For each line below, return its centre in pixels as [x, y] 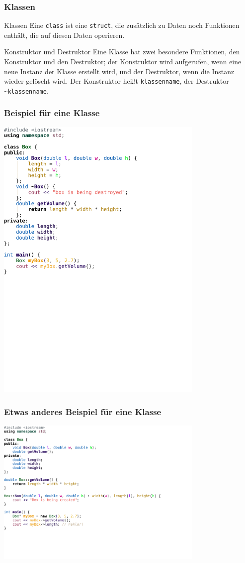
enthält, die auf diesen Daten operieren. [64, 35]
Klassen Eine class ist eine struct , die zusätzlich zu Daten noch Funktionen [122, 25]
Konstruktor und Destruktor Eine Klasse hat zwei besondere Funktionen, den [122, 52]
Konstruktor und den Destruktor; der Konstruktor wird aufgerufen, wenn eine [123, 62]
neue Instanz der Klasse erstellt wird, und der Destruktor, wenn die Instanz [119, 71]
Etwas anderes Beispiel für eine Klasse [83, 411]
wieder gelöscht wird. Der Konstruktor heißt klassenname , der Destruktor [117, 81]
